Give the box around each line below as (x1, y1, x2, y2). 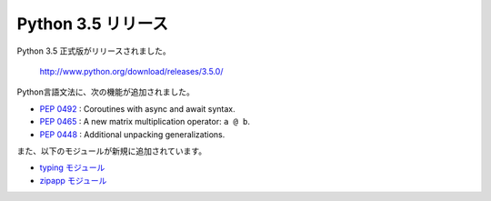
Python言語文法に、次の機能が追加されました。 (16, 86, 195, 97)
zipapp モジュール (39, 175, 107, 186)
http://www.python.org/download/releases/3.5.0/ (39, 65, 224, 76)
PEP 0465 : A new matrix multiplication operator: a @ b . (39, 116, 250, 127)
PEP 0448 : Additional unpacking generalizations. (39, 128, 225, 140)
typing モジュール (39, 162, 105, 173)
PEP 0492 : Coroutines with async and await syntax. (39, 103, 235, 114)
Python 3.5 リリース (16, 14, 168, 34)
